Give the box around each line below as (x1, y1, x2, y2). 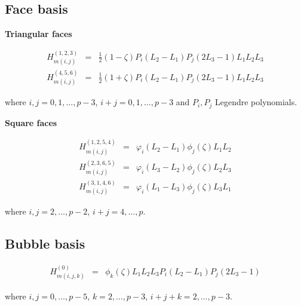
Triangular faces (5, 27, 72, 40)
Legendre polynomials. (214, 96, 297, 108)
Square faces (5, 116, 57, 128)
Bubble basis (5, 234, 85, 253)
